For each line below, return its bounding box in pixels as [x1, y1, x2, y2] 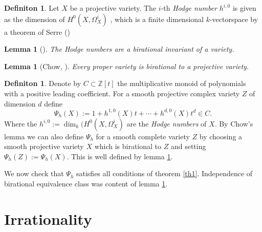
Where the [4, 118, 37, 129]
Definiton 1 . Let [4, 3, 59, 13]
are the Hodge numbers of [126, 118, 207, 129]
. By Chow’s [214, 118, 253, 129]
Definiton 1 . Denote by [4, 78, 81, 89]
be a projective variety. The [70, 3, 157, 13]
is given [232, 3, 256, 13]
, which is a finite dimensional [110, 13, 204, 24]
